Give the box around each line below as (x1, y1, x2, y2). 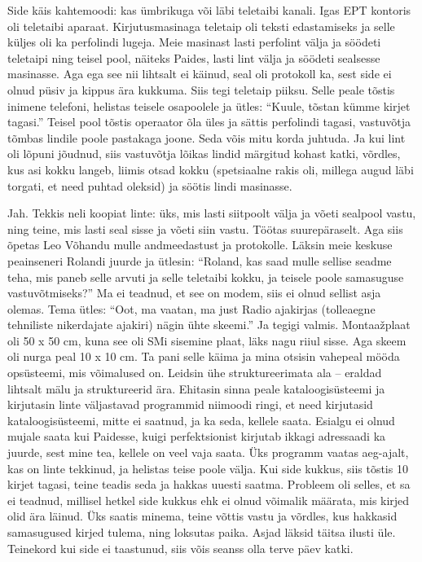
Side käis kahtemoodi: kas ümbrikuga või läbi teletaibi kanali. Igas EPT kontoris (7, 2, 411, 18)
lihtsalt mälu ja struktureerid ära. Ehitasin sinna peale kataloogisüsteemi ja (7, 380, 385, 397)
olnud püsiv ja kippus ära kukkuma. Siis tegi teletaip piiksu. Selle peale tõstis (7, 81, 395, 98)
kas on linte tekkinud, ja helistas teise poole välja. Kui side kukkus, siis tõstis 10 (7, 459, 408, 476)
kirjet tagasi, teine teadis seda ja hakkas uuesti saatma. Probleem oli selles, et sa (7, 476, 411, 493)
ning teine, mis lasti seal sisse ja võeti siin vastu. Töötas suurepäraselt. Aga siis (7, 220, 403, 237)
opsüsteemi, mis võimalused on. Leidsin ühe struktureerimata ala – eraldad (7, 364, 382, 381)
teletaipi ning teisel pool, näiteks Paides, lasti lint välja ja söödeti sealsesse (7, 49, 380, 66)
